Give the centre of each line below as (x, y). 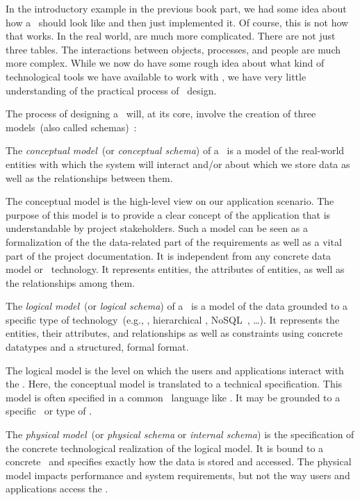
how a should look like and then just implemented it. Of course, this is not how (177, 22)
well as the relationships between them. (89, 177)
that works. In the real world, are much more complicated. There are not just (171, 36)
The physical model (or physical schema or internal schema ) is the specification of (180, 434)
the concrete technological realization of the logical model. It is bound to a (165, 448)
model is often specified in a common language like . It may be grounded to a (173, 397)
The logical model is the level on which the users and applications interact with (175, 370)
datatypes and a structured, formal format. (97, 347)
